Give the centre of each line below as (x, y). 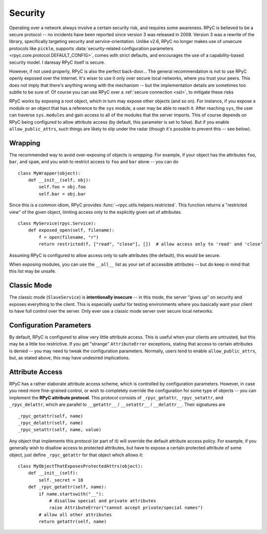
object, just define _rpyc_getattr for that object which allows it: (76, 455)
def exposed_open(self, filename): (71, 230)
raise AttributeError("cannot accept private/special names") (126, 508)
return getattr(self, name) (73, 522)
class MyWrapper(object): (49, 173)
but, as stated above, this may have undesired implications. (69, 358)
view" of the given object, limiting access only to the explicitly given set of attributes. (96, 212)
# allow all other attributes (75, 514)
